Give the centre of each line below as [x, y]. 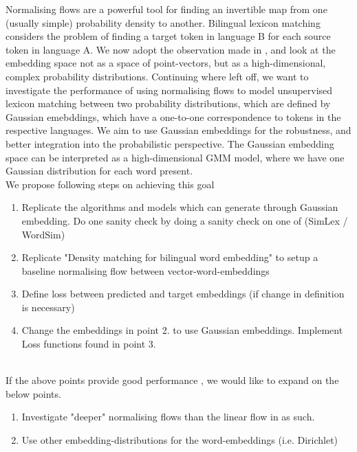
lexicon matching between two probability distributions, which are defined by [168, 103]
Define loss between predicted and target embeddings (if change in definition [183, 294]
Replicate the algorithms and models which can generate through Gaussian [180, 207]
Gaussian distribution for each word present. [99, 171]
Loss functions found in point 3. [89, 344]
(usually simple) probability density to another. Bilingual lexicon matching [163, 22]
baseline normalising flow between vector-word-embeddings [145, 270]
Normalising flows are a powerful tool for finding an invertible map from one [166, 9]
